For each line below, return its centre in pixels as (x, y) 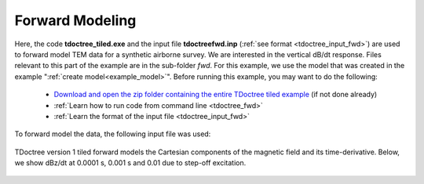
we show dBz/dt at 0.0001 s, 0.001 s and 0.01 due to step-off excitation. (130, 163)
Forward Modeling (75, 20)
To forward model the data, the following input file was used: (113, 134)
